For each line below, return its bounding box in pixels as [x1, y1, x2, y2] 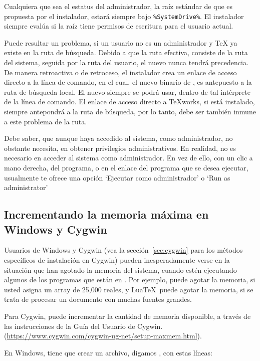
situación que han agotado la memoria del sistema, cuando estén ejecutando [4, 264, 237, 275]
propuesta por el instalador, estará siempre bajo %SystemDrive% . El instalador [4, 11, 244, 21]
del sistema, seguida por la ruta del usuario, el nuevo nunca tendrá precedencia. [4, 57, 248, 68]
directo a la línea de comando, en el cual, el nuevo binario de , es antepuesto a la [4, 77, 252, 87]
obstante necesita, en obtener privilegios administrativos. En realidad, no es [4, 142, 236, 153]
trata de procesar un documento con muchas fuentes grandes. [4, 294, 192, 304]
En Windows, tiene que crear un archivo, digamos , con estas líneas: [4, 347, 213, 357]
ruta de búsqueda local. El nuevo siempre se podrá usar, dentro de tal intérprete [4, 86, 250, 97]
